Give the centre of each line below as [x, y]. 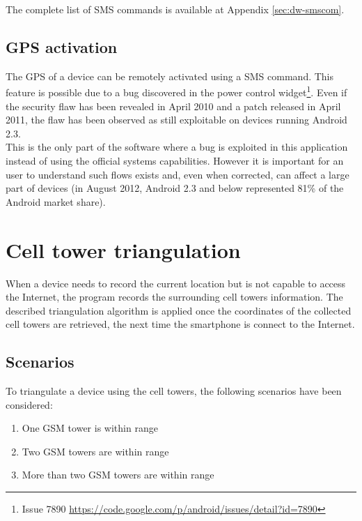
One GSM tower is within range [90, 428]
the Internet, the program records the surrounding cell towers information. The [174, 297]
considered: [29, 404]
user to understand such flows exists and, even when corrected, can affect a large [178, 174]
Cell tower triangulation [123, 249]
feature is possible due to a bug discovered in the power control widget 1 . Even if [176, 91]
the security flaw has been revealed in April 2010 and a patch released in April [173, 106]
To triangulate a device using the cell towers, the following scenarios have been [174, 391]
